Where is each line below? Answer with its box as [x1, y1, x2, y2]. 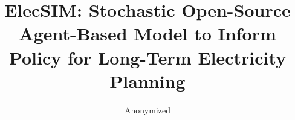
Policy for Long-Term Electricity [8, 45, 287, 69]
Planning [109, 68, 186, 93]
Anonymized [125, 103, 170, 116]
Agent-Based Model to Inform [19, 21, 276, 46]
